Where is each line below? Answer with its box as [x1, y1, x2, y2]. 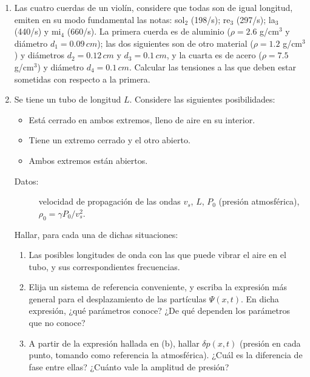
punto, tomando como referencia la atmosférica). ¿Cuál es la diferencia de [29, 348, 303, 361]
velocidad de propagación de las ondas [38, 195, 181, 208]
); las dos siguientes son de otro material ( [97, 36, 254, 49]
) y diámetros [14, 49, 64, 61]
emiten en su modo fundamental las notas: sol [14, 13, 185, 25]
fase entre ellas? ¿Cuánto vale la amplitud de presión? [29, 360, 229, 373]
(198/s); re [190, 13, 231, 25]
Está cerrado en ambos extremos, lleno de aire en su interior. [29, 113, 255, 126]
